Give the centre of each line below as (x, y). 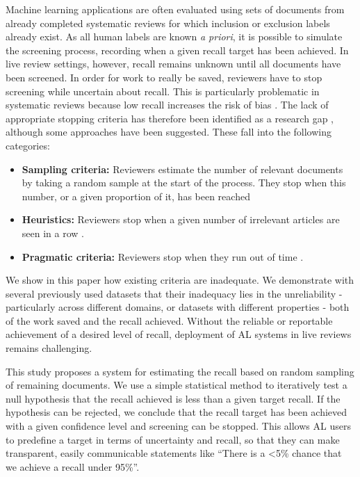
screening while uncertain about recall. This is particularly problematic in (163, 91)
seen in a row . (53, 233)
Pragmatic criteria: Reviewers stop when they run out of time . (163, 256)
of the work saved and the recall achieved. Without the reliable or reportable (169, 320)
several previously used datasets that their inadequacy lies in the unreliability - (174, 293)
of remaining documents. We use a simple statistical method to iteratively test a (177, 385)
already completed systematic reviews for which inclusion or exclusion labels (168, 23)
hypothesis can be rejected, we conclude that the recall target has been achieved (177, 412)
